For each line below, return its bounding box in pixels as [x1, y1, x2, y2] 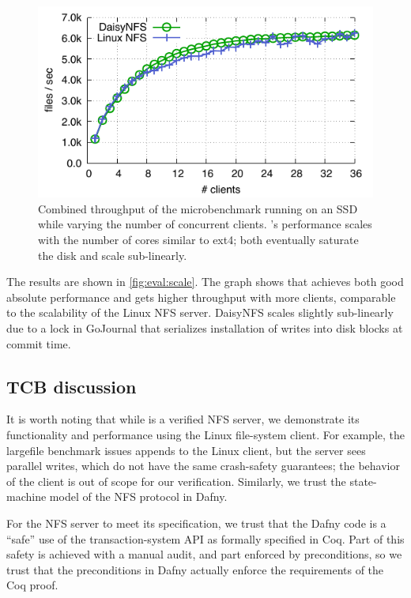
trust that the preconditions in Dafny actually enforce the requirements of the [6, 561, 384, 577]
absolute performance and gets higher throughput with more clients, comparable [6, 288, 396, 305]
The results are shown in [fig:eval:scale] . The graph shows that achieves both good [6, 273, 404, 290]
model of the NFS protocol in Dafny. [49, 488, 228, 505]
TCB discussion [6, 374, 137, 398]
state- [349, 472, 377, 489]
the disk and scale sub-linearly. [38, 246, 187, 263]
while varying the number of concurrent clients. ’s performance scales [38, 216, 372, 232]
